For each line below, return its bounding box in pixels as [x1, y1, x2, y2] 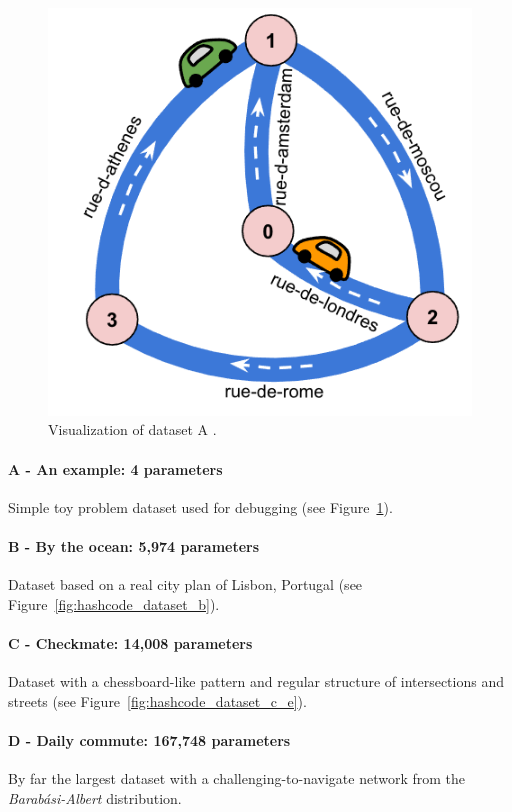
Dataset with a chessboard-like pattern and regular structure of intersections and [8, 671, 504, 692]
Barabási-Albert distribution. [8, 787, 182, 808]
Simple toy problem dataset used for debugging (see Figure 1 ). [8, 496, 393, 517]
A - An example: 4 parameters [8, 458, 223, 479]
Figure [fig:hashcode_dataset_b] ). [8, 593, 220, 614]
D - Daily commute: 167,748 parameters [8, 729, 291, 750]
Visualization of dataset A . [48, 419, 217, 440]
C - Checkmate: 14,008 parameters [8, 632, 253, 653]
